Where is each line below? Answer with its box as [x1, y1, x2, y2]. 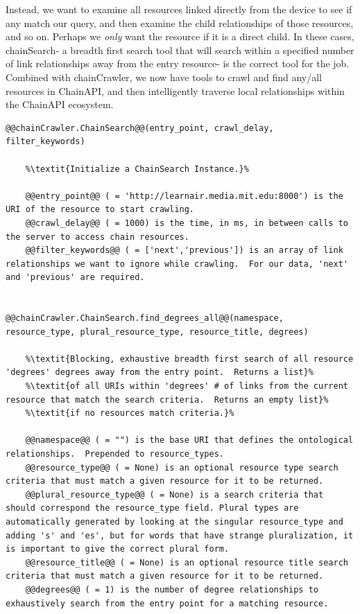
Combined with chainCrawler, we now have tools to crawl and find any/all [6, 69, 322, 84]
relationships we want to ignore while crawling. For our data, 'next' [6, 258, 348, 269]
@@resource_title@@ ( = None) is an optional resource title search [25, 557, 348, 568]
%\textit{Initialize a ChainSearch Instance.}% [25, 164, 249, 174]
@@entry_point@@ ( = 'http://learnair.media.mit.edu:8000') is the [25, 191, 343, 201]
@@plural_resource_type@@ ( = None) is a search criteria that [25, 489, 324, 500]
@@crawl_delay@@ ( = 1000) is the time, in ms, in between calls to [25, 218, 348, 228]
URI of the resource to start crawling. [6, 204, 195, 215]
